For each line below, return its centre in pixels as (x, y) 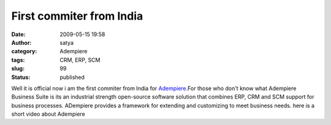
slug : (18, 69)
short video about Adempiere (48, 114)
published (72, 77)
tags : (18, 60)
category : (24, 51)
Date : (18, 34)
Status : (21, 77)
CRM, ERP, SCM (80, 60)
